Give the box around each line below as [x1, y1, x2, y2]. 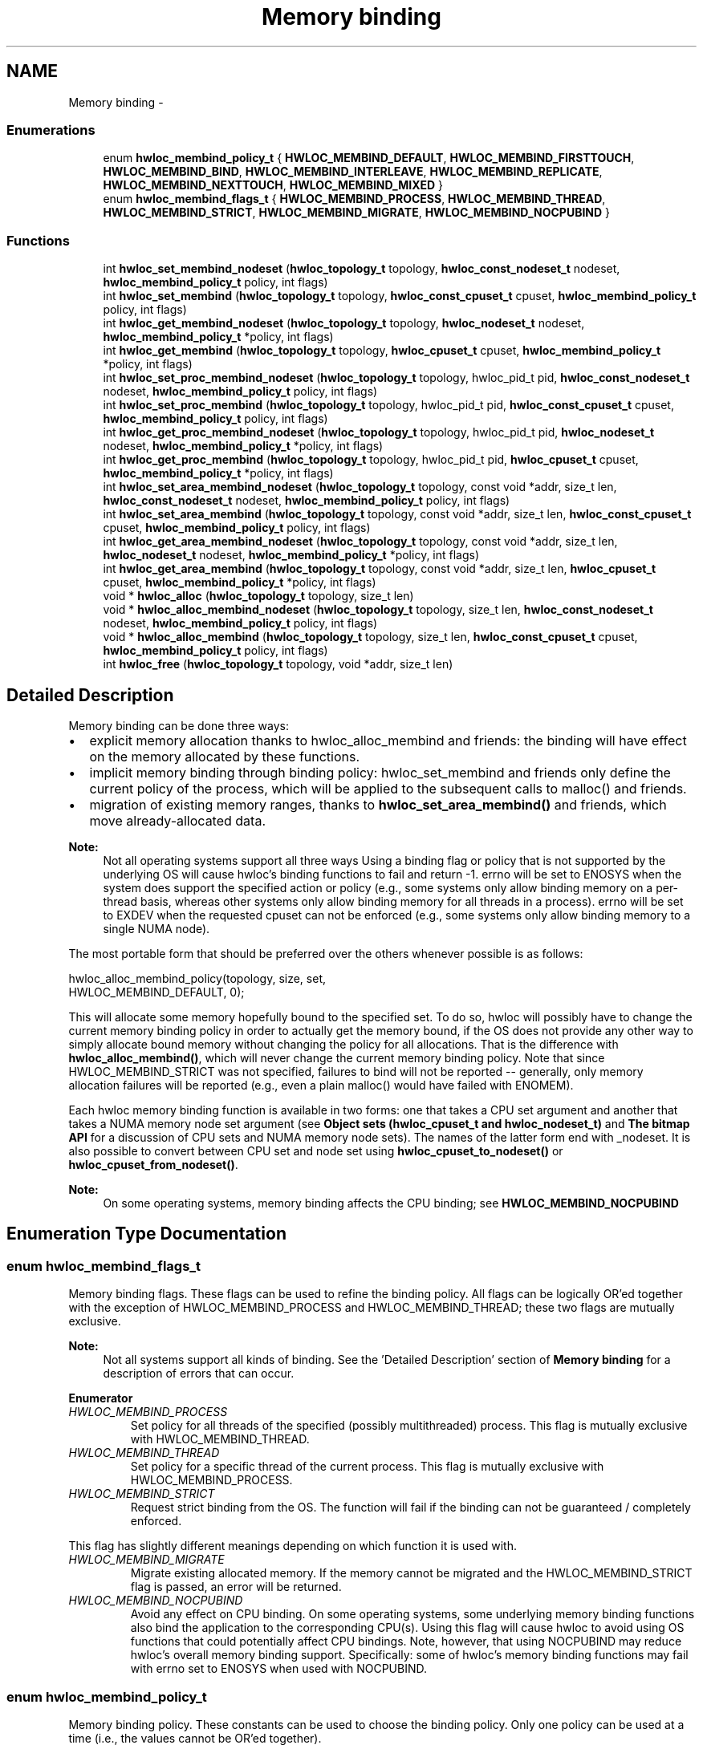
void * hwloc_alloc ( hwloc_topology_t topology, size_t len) [103, 589, 414, 603]
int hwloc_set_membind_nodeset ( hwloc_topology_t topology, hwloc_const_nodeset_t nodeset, [103, 262, 620, 276]
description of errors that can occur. [103, 1366, 295, 1381]
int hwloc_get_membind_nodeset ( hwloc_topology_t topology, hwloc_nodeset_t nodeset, [103, 316, 585, 331]
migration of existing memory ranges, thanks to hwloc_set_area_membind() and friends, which [89, 796, 667, 813]
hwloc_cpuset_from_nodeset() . [68, 1157, 238, 1171]
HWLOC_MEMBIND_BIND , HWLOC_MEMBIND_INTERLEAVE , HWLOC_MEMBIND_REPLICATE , [103, 164, 603, 179]
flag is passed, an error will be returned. [130, 1580, 342, 1594]
